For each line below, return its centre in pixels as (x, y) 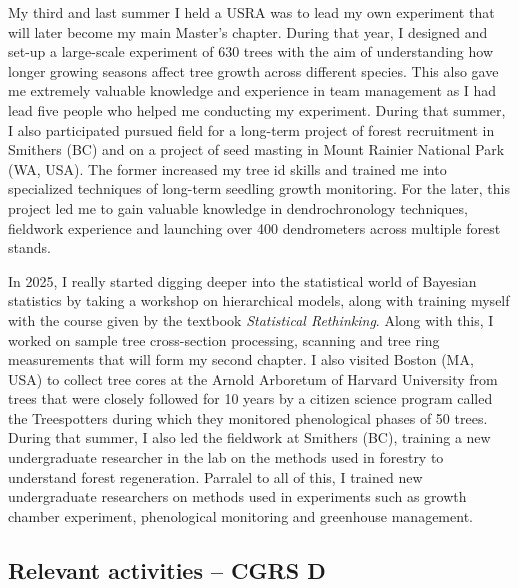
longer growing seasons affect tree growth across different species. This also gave (253, 70)
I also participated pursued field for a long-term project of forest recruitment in (251, 129)
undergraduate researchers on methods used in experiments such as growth (237, 496)
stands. (29, 247)
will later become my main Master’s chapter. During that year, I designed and (248, 31)
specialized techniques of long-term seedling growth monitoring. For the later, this (259, 188)
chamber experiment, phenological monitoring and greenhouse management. (240, 515)
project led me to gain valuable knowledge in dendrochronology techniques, (238, 207)
